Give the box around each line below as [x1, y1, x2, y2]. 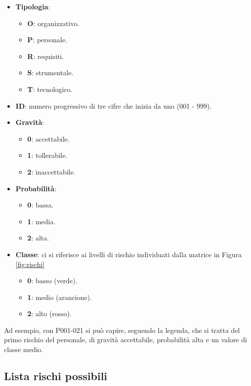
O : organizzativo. [27, 18, 80, 28]
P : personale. [27, 34, 67, 45]
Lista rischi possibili [4, 368, 107, 384]
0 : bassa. [27, 200, 54, 210]
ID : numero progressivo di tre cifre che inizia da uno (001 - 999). [15, 100, 212, 111]
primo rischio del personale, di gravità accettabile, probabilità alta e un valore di [4, 334, 247, 345]
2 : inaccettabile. [27, 166, 76, 177]
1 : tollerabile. [27, 150, 67, 160]
